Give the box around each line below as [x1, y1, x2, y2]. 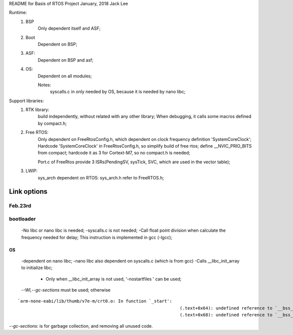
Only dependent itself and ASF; [38, 25, 101, 31]
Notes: [38, 82, 51, 88]
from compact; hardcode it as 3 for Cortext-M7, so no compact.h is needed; [38, 150, 190, 156]
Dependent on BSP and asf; [38, 57, 94, 63]
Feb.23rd [9, 202, 32, 209]
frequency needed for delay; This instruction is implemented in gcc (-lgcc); [21, 234, 173, 240]
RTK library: [25, 107, 50, 112]
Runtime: [9, 10, 27, 16]
